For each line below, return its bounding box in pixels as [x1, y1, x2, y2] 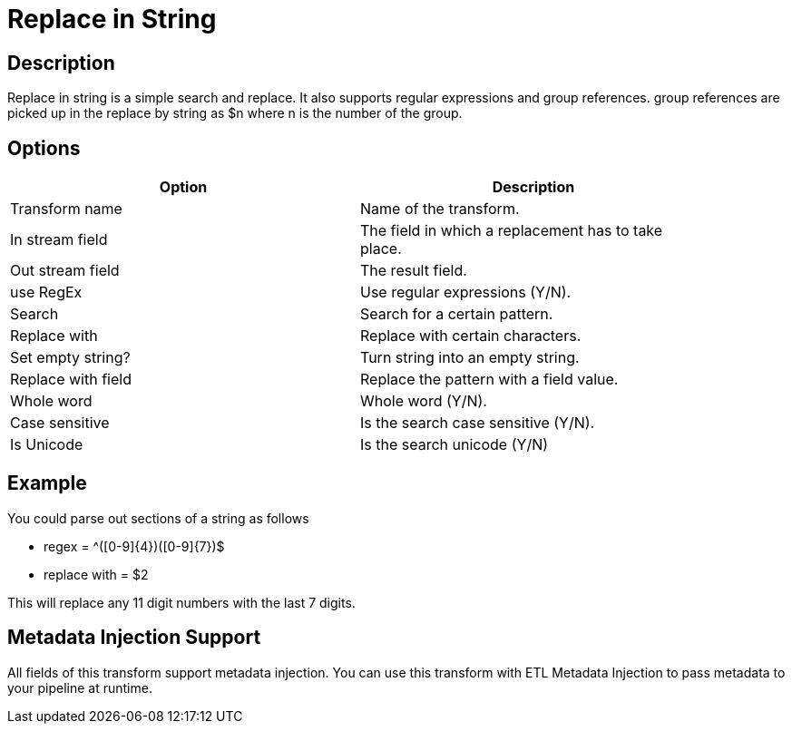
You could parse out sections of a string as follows [7, 510, 309, 526]
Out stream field [10, 261, 120, 280]
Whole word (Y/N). [360, 392, 487, 411]
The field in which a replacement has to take [360, 221, 663, 240]
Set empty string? [10, 348, 131, 367]
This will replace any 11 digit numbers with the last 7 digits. [7, 594, 356, 610]
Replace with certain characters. [360, 327, 582, 346]
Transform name [10, 200, 122, 219]
